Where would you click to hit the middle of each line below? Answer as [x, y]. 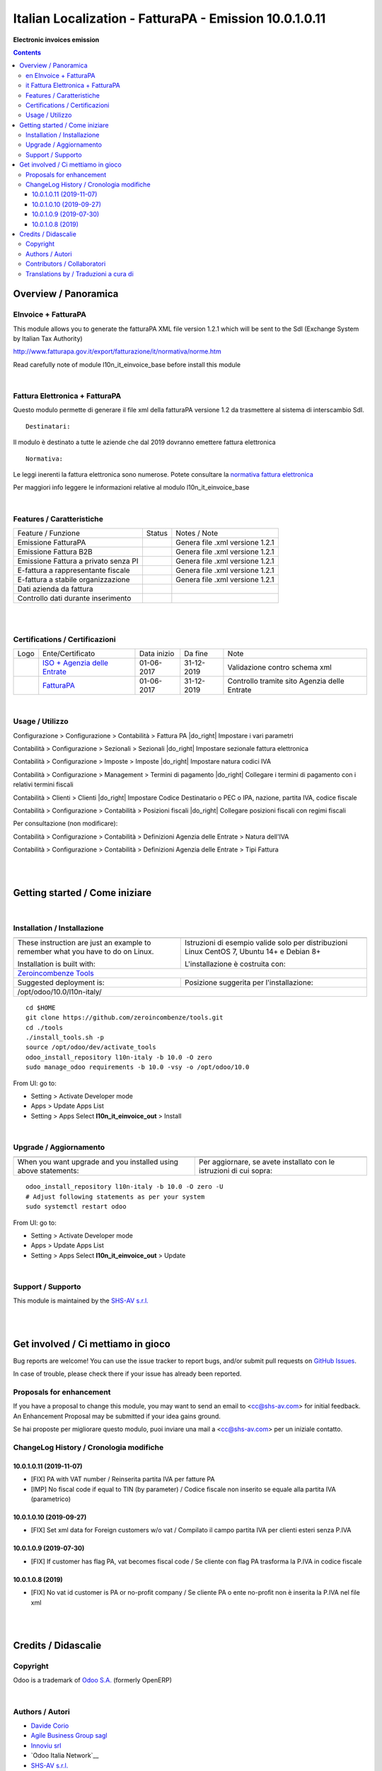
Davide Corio [50, 1726]
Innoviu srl [46, 1745]
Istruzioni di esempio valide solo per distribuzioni [266, 942]
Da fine [196, 654]
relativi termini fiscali [43, 785]
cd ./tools [45, 1028]
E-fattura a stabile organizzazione [74, 579]
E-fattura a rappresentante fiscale [74, 570]
